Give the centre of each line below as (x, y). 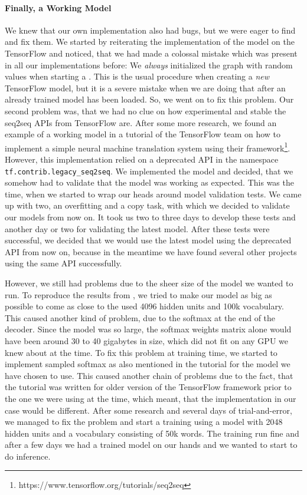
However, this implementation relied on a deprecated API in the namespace (142, 159)
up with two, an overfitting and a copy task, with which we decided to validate (147, 205)
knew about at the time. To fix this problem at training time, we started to (141, 352)
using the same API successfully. (63, 263)
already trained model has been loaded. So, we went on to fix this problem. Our (149, 99)
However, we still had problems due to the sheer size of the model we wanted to (149, 283)
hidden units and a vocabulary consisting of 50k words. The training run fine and (152, 433)
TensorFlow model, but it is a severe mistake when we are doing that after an (145, 88)
